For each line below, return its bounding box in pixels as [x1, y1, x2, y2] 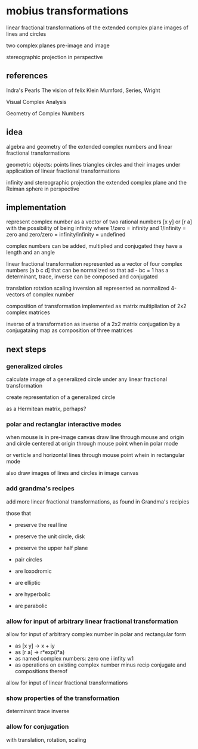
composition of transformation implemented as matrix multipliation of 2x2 [6, 303, 187, 310]
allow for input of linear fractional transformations [6, 679, 128, 686]
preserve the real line [14, 521, 67, 528]
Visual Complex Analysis [6, 98, 67, 105]
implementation [6, 202, 67, 213]
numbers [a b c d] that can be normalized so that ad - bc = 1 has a [6, 267, 169, 274]
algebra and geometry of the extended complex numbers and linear [6, 143, 173, 150]
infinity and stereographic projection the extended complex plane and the [6, 179, 187, 186]
